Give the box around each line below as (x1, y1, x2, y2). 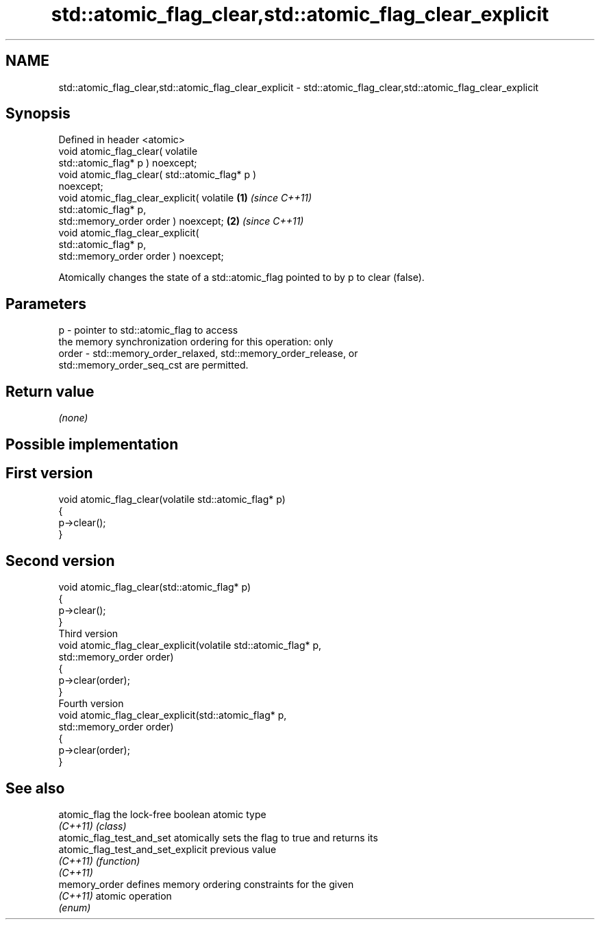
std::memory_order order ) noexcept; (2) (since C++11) (58, 215, 304, 227)
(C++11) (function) (58, 855, 140, 867)
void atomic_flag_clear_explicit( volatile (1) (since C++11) (58, 192, 312, 204)
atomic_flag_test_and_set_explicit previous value (58, 843, 277, 856)
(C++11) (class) (58, 820, 127, 832)
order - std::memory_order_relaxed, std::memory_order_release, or (58, 347, 358, 360)
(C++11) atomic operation (58, 890, 172, 902)
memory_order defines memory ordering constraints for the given (58, 878, 354, 891)
